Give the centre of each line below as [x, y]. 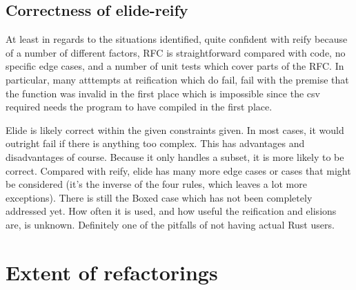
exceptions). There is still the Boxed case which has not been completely [159, 197]
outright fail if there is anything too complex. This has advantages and [155, 143]
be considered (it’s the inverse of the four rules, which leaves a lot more [156, 184]
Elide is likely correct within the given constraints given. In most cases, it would [175, 129]
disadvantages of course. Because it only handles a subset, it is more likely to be [175, 156]
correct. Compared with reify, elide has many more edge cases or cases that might [178, 170]
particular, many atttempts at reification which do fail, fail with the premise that [177, 79]
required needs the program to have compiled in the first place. [139, 107]
